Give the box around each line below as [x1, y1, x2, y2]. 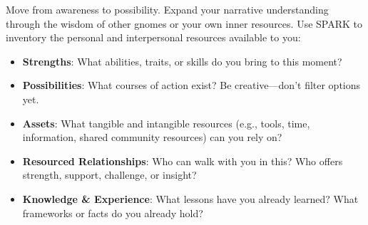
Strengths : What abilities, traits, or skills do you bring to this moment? [22, 53, 342, 68]
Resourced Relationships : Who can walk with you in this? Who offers [22, 153, 343, 168]
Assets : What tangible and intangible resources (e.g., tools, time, [22, 115, 310, 130]
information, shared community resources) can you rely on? [22, 130, 282, 145]
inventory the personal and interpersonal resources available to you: [6, 30, 301, 45]
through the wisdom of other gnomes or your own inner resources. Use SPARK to [6, 16, 362, 31]
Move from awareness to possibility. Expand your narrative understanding [6, 2, 329, 16]
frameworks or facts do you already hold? [22, 205, 203, 220]
